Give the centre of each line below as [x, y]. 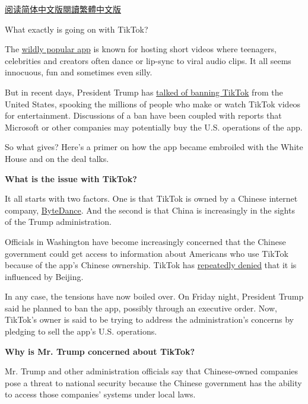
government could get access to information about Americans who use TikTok [147, 253]
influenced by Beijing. [44, 276]
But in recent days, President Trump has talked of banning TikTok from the [144, 92]
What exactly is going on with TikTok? [77, 29]
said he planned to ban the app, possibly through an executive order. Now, [141, 308]
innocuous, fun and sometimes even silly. [79, 72]
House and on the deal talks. [57, 158]
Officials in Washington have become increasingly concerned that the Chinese [145, 241]
